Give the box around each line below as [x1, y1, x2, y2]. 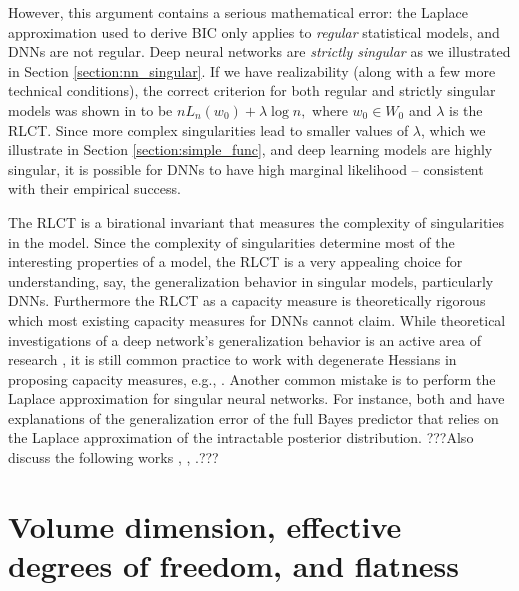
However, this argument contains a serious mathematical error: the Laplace [8, 2, 468, 22]
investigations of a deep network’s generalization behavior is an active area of [8, 329, 481, 350]
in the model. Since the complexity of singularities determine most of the [8, 231, 455, 252]
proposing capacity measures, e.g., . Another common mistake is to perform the [8, 368, 496, 389]
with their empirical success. [8, 178, 181, 199]
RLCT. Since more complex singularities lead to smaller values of [8, 119, 409, 140]
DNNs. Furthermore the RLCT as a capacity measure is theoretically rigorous [8, 290, 486, 311]
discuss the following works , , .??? [8, 447, 219, 468]
